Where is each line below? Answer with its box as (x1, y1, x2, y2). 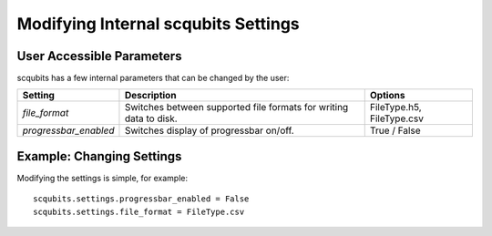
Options (369, 89, 405, 102)
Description (124, 89, 177, 102)
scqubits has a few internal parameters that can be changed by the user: (16, 73, 290, 84)
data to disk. (124, 112, 178, 125)
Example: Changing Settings (16, 149, 182, 164)
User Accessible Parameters (16, 48, 182, 64)
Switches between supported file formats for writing (124, 101, 349, 114)
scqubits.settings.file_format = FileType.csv (33, 206, 245, 217)
